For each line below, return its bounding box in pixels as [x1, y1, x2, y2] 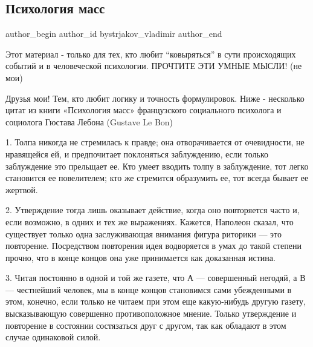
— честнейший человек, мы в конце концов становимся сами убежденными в [5, 283, 292, 296]
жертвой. [5, 183, 38, 196]
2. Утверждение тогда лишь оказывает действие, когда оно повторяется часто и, [5, 203, 300, 216]
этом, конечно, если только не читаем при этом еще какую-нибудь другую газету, [5, 295, 306, 308]
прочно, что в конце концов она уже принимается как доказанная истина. [5, 251, 276, 263]
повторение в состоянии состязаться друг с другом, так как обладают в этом [5, 319, 286, 331]
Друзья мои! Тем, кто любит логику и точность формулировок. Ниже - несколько [5, 91, 305, 104]
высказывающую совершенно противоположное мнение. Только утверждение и [5, 307, 297, 320]
